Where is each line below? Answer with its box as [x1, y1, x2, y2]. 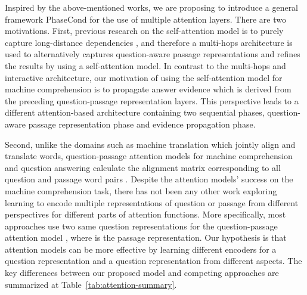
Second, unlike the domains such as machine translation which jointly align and [5, 138, 296, 150]
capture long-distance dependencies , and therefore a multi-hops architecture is [5, 36, 293, 48]
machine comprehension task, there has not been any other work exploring [5, 184, 277, 197]
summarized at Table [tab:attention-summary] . [5, 278, 177, 290]
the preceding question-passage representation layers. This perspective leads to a [5, 94, 299, 107]
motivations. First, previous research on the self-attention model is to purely [5, 24, 284, 37]
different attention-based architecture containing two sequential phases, [5, 106, 265, 119]
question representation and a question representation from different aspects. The [5, 254, 302, 267]
